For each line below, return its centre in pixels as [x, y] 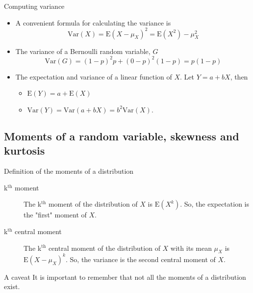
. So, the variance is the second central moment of [140, 259]
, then [239, 76]
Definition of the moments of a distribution [69, 171]
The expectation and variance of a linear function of [94, 76]
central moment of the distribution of [104, 248]
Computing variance [34, 6]
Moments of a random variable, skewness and [122, 136]
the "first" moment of [55, 215]
